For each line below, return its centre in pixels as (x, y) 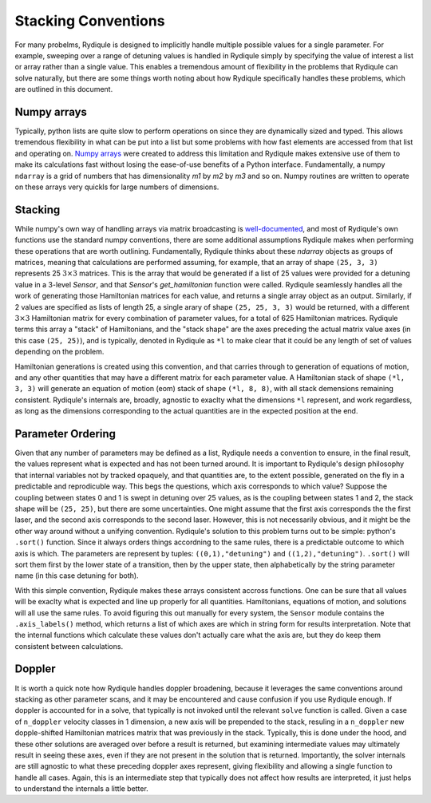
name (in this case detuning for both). (77, 576)
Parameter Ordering (65, 434)
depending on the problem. (59, 352)
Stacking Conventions (90, 21)
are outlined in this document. (64, 89)
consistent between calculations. (69, 646)
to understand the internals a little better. (82, 789)
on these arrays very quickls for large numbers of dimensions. (117, 187)
